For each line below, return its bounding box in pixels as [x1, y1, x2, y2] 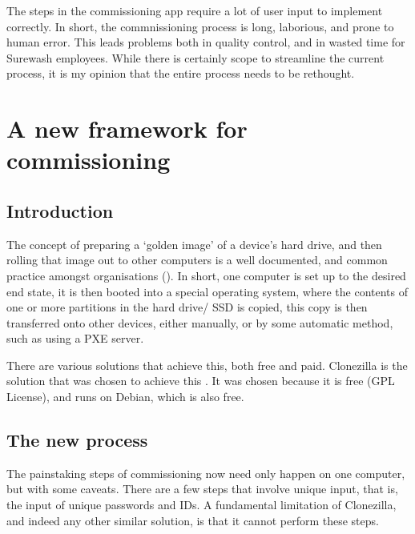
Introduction [6, 198, 114, 223]
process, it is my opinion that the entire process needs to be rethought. [6, 65, 355, 82]
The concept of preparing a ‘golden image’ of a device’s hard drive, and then [6, 235, 382, 252]
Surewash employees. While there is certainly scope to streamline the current [6, 49, 385, 66]
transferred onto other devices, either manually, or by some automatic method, [6, 314, 393, 331]
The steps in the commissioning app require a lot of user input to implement [6, 2, 383, 18]
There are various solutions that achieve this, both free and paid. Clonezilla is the [6, 356, 408, 373]
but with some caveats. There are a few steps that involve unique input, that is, [6, 480, 398, 497]
